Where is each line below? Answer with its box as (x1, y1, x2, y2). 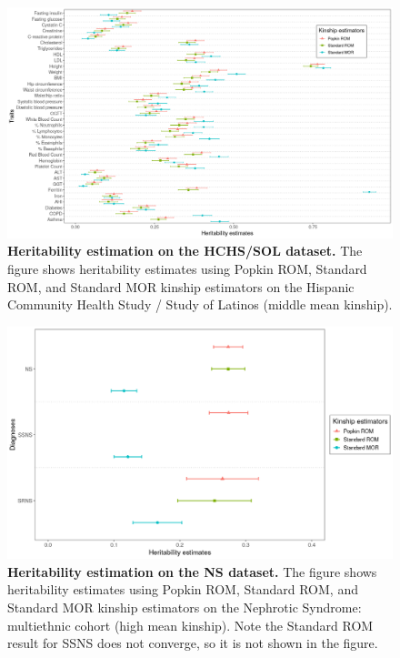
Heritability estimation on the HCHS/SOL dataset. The (7, 241, 363, 260)
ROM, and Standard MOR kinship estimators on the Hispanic (7, 277, 355, 296)
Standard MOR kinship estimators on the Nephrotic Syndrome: (7, 598, 362, 617)
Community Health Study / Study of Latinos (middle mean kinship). (7, 295, 393, 314)
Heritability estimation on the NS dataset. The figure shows (7, 562, 377, 581)
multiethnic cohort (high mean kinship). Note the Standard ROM (7, 615, 374, 634)
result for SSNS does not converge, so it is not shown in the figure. (7, 633, 378, 653)
